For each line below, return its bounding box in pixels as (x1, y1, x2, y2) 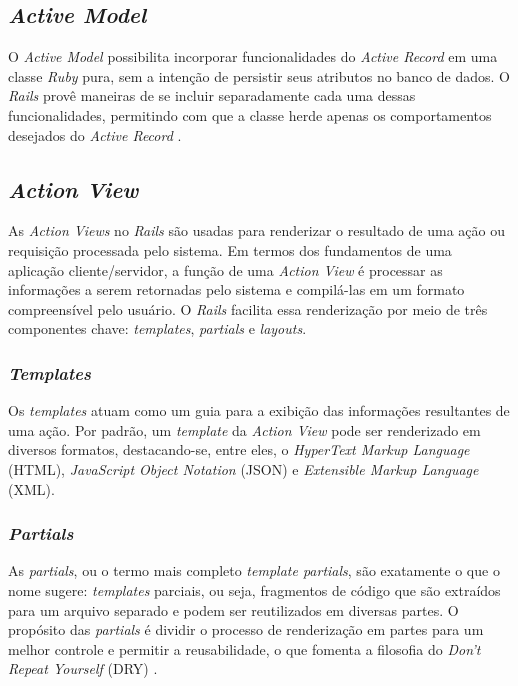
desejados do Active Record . (8, 124, 182, 145)
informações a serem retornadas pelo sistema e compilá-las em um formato (8, 279, 465, 300)
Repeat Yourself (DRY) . (8, 658, 158, 679)
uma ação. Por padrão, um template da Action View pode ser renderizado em (8, 419, 481, 440)
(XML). (8, 478, 55, 499)
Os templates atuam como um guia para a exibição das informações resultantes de (8, 400, 510, 421)
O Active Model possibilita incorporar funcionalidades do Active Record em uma (8, 46, 498, 67)
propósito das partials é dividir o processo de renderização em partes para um (8, 619, 484, 640)
